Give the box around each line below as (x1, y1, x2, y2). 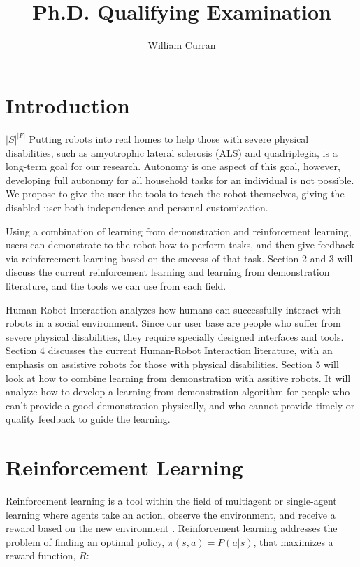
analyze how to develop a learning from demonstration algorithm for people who (6, 384, 350, 399)
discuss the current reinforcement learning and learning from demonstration (6, 265, 330, 279)
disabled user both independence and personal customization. (6, 200, 268, 215)
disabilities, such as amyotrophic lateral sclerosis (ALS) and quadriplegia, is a (6, 145, 338, 160)
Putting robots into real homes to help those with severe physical (29, 132, 309, 146)
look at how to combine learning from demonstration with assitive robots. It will (6, 370, 351, 385)
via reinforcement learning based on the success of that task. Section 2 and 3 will (6, 251, 353, 265)
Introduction (6, 90, 130, 119)
